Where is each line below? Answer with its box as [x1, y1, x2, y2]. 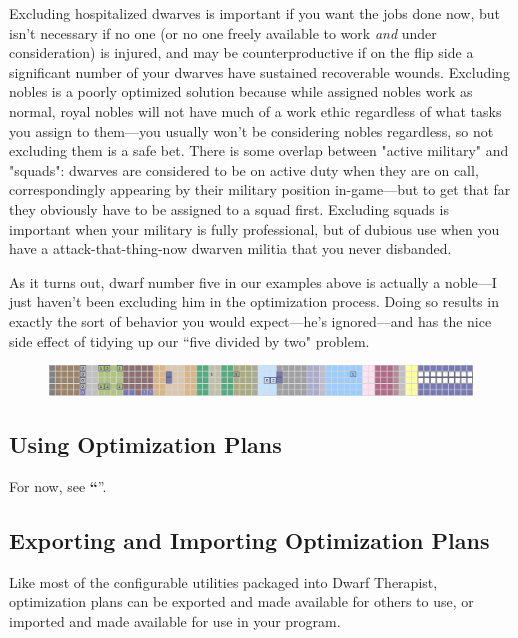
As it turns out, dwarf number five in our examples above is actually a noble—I [9, 271, 497, 292]
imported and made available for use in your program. [9, 610, 341, 631]
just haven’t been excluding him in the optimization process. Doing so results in [9, 291, 499, 312]
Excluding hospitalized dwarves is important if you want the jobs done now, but [9, 3, 501, 23]
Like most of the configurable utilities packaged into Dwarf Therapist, [9, 571, 438, 592]
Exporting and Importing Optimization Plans [9, 524, 490, 555]
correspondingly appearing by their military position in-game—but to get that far [9, 179, 511, 200]
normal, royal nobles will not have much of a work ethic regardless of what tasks [9, 100, 502, 121]
